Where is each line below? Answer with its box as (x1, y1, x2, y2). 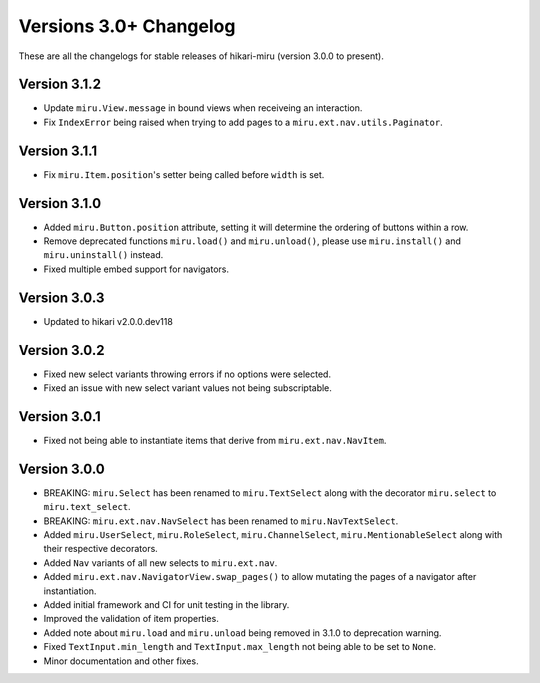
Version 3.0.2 (18, 341, 105, 359)
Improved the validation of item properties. (43, 613, 219, 625)
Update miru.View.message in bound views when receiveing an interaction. (43, 102, 363, 114)
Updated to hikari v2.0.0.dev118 (43, 315, 174, 327)
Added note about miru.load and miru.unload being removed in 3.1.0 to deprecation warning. (43, 626, 442, 639)
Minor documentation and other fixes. (43, 655, 199, 667)
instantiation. (43, 585, 97, 597)
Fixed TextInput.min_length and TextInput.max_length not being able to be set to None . (43, 641, 437, 653)
